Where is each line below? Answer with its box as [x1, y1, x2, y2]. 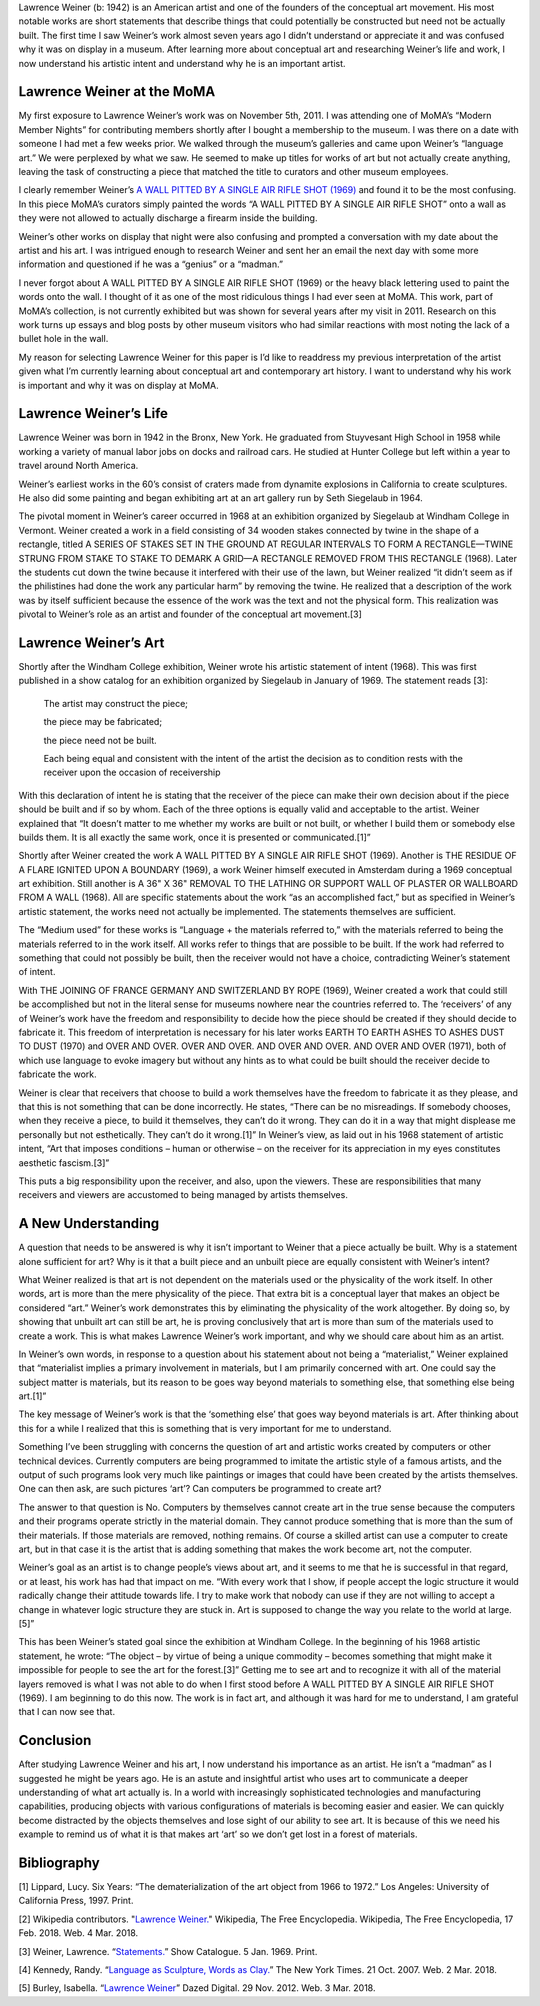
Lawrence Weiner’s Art [18, 634, 165, 651]
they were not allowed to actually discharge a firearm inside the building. [18, 212, 318, 224]
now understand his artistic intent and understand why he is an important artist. [18, 57, 346, 69]
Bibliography [18, 1854, 100, 1871]
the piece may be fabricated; [43, 716, 163, 728]
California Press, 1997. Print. [18, 1895, 134, 1907]
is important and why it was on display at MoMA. [18, 379, 219, 391]
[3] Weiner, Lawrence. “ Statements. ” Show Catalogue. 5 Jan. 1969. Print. [18, 1945, 318, 1957]
